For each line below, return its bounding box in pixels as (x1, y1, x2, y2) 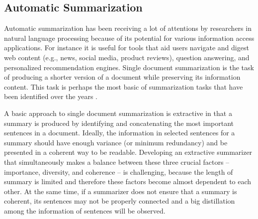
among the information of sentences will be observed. (4, 205, 166, 216)
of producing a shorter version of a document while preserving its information (4, 72, 241, 82)
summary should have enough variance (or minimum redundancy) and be (4, 137, 228, 147)
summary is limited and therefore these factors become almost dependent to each (4, 176, 252, 187)
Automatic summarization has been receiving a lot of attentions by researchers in (4, 23, 252, 33)
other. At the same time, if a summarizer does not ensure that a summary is (4, 186, 237, 196)
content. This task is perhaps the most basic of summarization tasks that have (4, 81, 243, 92)
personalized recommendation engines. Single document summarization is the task (4, 62, 254, 72)
